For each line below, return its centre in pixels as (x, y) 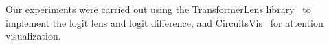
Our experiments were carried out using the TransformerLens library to (158, 9)
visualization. (33, 36)
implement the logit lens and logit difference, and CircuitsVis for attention (164, 22)
